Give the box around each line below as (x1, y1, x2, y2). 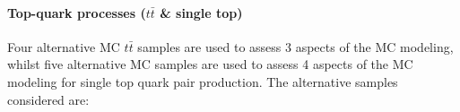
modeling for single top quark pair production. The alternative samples (7, 72, 398, 90)
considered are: (7, 90, 90, 108)
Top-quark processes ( (7, 3, 146, 22)
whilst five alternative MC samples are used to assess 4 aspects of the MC (7, 55, 413, 73)
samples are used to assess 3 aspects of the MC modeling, (137, 37, 454, 56)
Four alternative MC (7, 37, 120, 56)
